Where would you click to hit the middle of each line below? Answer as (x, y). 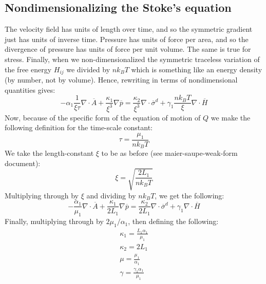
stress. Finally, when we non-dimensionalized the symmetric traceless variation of (132, 59)
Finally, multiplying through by (54, 221)
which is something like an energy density (197, 69)
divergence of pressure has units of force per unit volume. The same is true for (128, 49)
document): (23, 163)
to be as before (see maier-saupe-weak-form (169, 153)
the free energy (28, 69)
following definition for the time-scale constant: (79, 127)
